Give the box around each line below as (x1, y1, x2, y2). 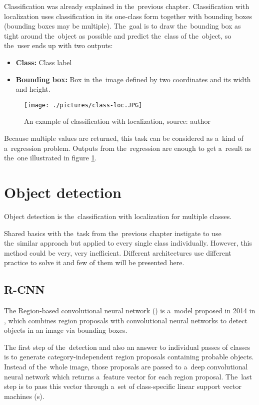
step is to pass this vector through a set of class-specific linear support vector (4, 381, 241, 391)
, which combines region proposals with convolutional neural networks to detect (4, 315, 247, 325)
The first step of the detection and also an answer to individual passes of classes (4, 341, 250, 352)
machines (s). (4, 390, 44, 401)
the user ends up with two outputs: (4, 40, 113, 51)
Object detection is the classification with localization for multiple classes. (4, 211, 232, 221)
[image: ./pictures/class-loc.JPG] (24, 101, 142, 109)
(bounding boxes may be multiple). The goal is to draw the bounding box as (4, 21, 241, 31)
